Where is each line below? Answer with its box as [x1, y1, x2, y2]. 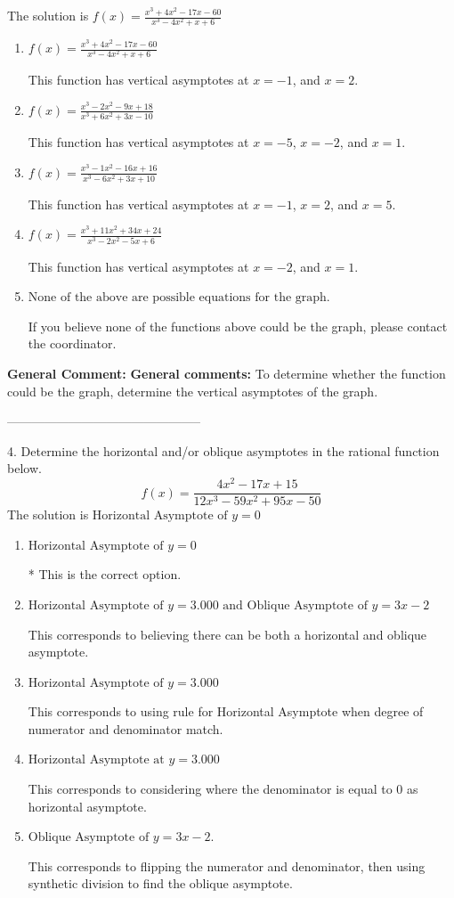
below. [7, 459, 42, 478]
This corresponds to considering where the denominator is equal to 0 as [28, 780, 418, 798]
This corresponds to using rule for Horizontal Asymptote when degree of [28, 702, 424, 721]
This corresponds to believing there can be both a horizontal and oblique [28, 625, 427, 643]
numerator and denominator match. [28, 719, 223, 738]
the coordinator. [28, 334, 117, 353]
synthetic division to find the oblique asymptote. [28, 874, 293, 893]
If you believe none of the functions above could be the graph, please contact [28, 316, 448, 335]
